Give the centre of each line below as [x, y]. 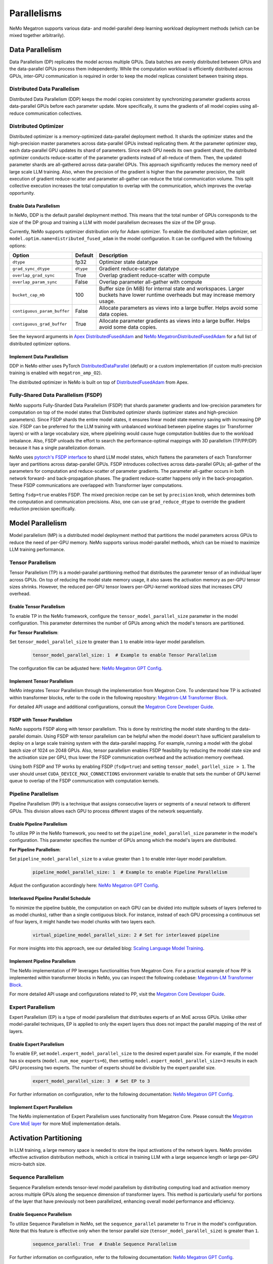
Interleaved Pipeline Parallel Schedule [50, 898]
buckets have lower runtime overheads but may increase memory [177, 295]
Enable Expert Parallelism [37, 1044]
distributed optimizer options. [40, 343]
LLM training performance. [37, 550]
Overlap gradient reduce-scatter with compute [154, 276]
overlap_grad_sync [34, 275]
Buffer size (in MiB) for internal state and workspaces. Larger [172, 289]
